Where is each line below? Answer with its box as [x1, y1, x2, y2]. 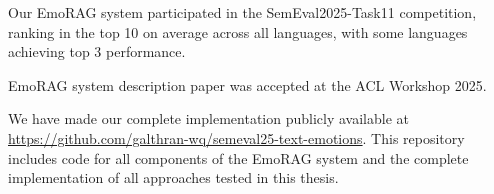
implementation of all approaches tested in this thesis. [8, 167, 339, 188]
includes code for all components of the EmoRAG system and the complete [8, 147, 469, 168]
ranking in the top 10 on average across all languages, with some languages [8, 21, 468, 42]
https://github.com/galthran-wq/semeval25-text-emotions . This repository [8, 127, 465, 148]
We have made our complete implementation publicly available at [8, 108, 409, 129]
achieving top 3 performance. [8, 41, 186, 62]
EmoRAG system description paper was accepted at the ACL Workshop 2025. [8, 74, 487, 95]
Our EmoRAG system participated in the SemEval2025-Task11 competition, [8, 2, 477, 22]
